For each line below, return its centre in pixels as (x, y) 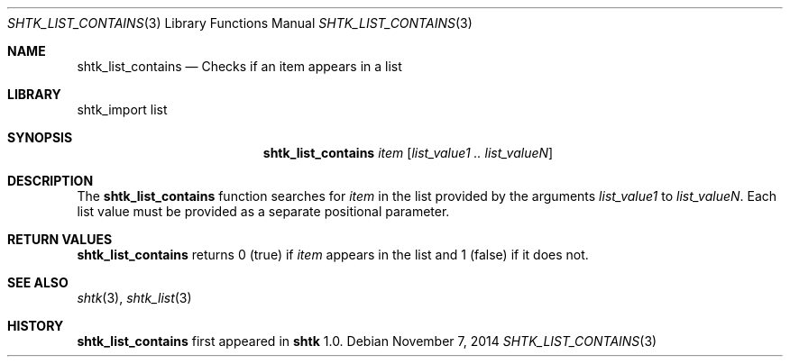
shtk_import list (122, 109)
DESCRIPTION (51, 181)
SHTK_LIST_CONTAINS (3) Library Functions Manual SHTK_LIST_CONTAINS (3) (240, 23)
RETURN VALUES (60, 239)
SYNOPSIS (40, 137)
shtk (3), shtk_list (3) (134, 298)
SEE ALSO (38, 282)
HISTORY (36, 326)
